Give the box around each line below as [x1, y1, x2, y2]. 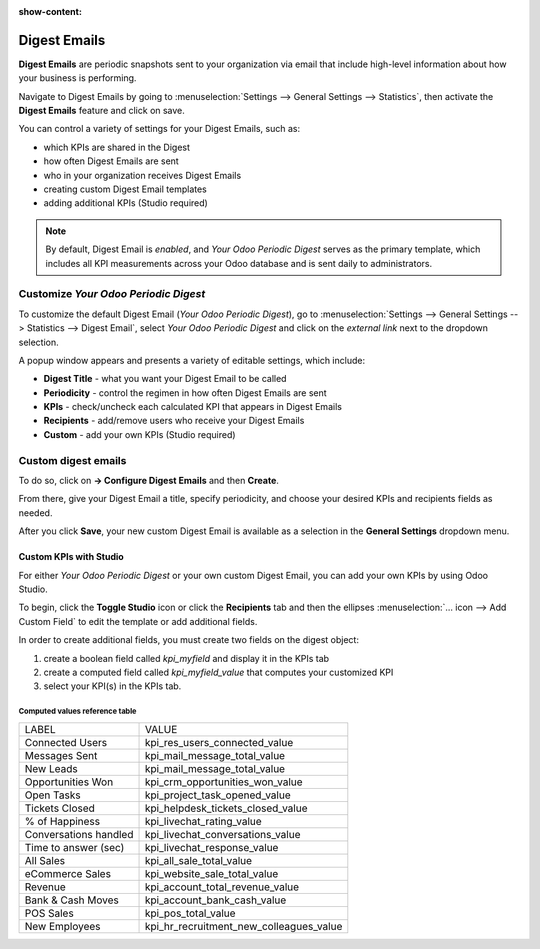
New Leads [24, 761, 79, 775]
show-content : [18, 6, 82, 17]
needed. [18, 506, 53, 519]
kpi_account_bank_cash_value [144, 893, 287, 907]
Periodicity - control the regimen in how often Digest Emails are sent [43, 386, 327, 399]
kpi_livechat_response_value [144, 840, 279, 854]
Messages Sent [24, 748, 98, 762]
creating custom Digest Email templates [43, 183, 207, 195]
